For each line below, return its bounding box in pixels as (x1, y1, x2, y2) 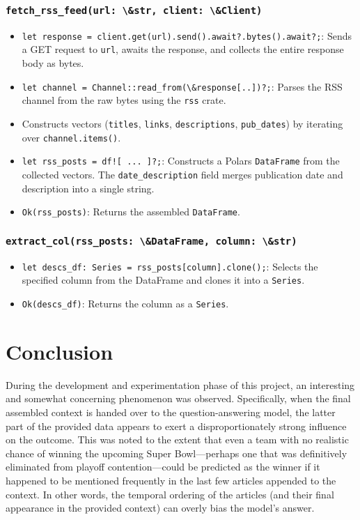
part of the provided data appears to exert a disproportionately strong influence (6, 418, 347, 433)
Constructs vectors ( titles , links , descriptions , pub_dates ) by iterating (22, 116, 343, 130)
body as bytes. (22, 56, 84, 70)
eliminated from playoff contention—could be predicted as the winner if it (6, 459, 320, 474)
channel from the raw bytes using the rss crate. (22, 93, 226, 107)
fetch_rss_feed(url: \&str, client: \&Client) (6, 4, 263, 16)
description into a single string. (22, 181, 155, 195)
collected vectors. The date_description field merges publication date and (22, 167, 343, 181)
